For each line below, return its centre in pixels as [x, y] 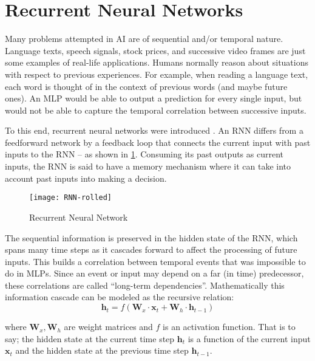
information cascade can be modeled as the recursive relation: [120, 297]
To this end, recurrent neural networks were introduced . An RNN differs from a [154, 130]
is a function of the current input [249, 338]
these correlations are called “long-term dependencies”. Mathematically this [145, 285]
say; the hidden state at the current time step [90, 338]
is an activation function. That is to [229, 327]
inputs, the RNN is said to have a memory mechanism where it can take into [148, 166]
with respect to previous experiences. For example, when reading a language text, [157, 74]
